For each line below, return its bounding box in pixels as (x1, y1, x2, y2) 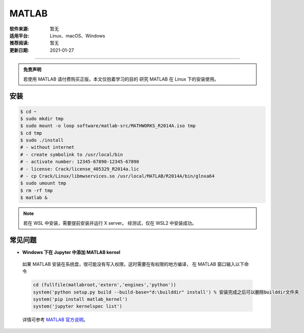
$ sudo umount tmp (20, 180, 67, 186)
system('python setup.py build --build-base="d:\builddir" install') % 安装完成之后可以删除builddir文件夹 (33, 289, 299, 295)
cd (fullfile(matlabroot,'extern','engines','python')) (33, 282, 177, 288)
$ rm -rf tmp (20, 187, 53, 193)
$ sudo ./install (20, 138, 64, 143)
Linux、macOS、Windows (50, 32, 105, 38)
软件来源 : (9, 26, 29, 32)
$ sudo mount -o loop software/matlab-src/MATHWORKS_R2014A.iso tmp (20, 123, 196, 129)
